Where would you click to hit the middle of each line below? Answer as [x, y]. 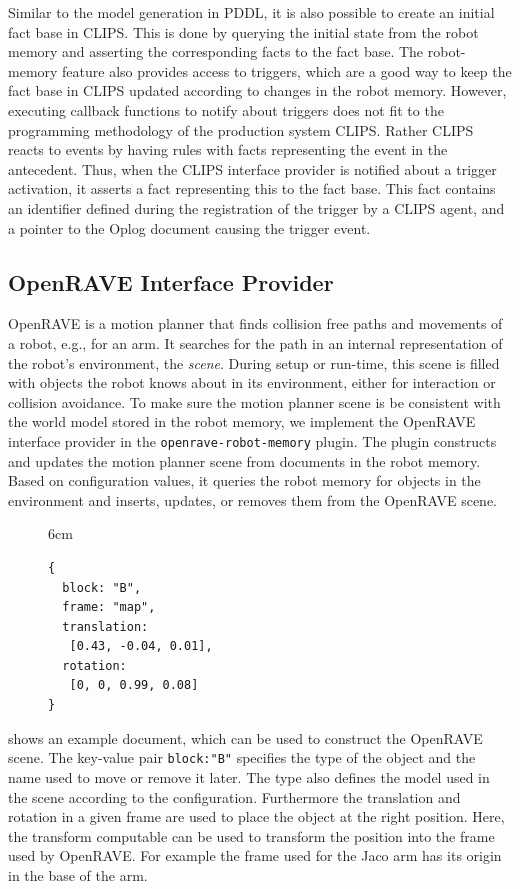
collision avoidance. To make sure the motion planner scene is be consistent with [254, 401]
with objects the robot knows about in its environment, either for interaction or [252, 382]
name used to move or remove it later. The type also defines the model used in [249, 776]
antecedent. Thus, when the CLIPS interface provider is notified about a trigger [252, 168]
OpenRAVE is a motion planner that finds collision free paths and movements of [255, 323]
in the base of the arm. [78, 874]
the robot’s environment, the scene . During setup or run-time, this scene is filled [254, 362]
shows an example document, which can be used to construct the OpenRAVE [245, 737]
